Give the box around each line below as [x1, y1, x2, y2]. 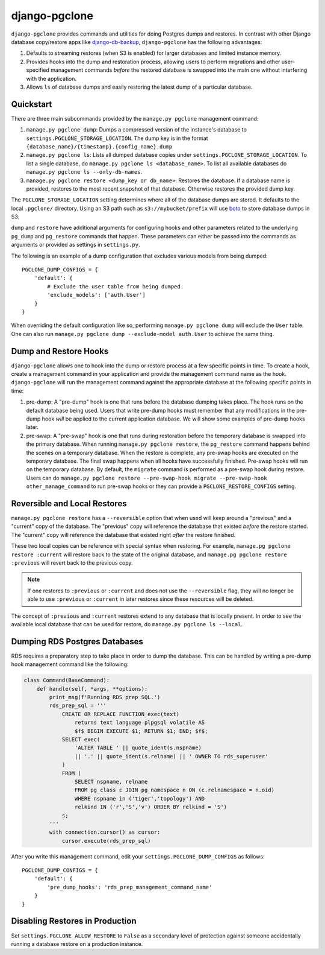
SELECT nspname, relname [74, 778, 148, 785]
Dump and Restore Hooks [11, 346, 109, 356]
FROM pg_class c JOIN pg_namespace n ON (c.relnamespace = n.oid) [74, 787, 275, 793]
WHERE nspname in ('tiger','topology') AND [74, 795, 205, 802]
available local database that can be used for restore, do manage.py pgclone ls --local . [11, 620, 243, 627]
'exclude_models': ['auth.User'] [47, 291, 146, 299]
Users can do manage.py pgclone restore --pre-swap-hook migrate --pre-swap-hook [26, 474, 267, 481]
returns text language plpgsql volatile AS [74, 719, 205, 726]
